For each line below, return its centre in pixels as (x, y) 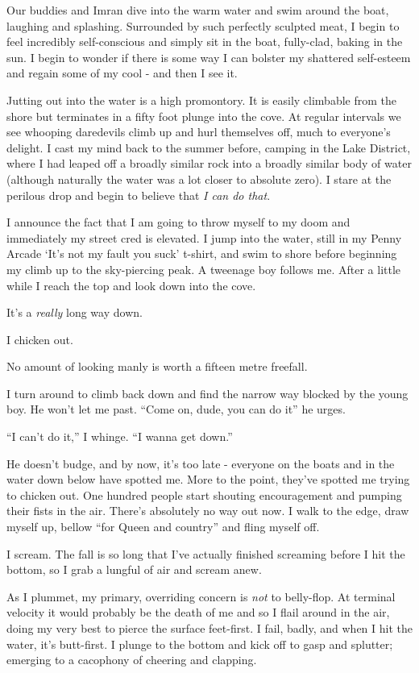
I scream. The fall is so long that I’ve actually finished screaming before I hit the (206, 553)
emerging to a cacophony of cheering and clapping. (132, 660)
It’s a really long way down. (75, 312)
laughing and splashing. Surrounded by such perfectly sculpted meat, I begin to (203, 25)
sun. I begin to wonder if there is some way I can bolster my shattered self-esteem (209, 57)
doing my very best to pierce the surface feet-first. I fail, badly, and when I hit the (209, 628)
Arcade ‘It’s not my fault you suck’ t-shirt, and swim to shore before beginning (202, 253)
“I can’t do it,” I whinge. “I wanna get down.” (120, 436)
